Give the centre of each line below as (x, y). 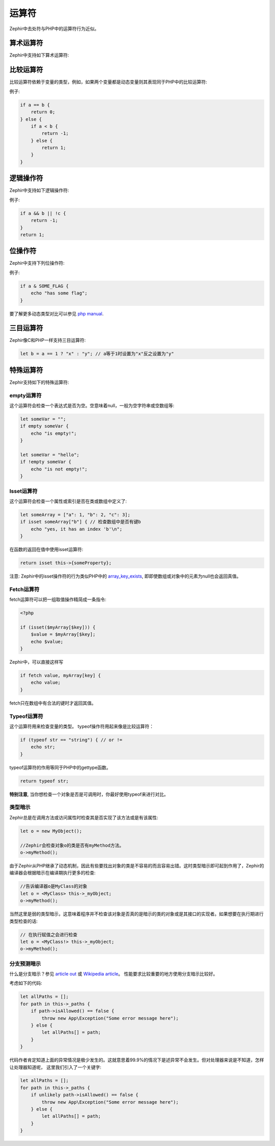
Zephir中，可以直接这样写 (36, 662)
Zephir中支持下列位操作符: (37, 263)
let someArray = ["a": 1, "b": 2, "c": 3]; (75, 515)
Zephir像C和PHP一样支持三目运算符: (48, 340)
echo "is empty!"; (54, 433)
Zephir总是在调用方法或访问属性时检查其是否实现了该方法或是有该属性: (84, 817)
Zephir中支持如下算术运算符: (39, 55)
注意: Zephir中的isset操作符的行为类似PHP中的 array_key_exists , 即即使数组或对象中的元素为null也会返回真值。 (125, 576)
